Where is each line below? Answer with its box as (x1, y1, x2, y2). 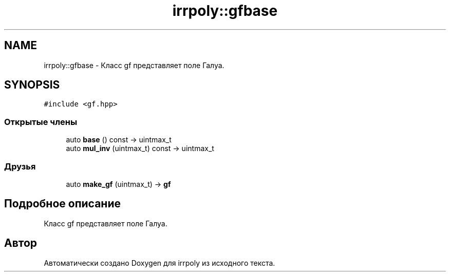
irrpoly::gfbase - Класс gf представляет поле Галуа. (44, 60, 224, 70)
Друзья (4, 161, 36, 172)
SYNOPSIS (4, 78, 60, 92)
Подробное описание (4, 197, 121, 210)
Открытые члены (4, 116, 78, 127)
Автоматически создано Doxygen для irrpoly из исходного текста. (44, 258, 275, 267)
